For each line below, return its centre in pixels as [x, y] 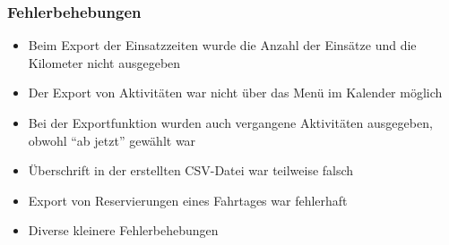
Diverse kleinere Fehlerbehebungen [123, 230]
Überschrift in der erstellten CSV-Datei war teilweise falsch [191, 170]
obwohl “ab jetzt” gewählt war [112, 140]
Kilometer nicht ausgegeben [104, 62]
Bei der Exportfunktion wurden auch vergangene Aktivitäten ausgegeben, [230, 122]
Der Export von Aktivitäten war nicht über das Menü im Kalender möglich [235, 93]
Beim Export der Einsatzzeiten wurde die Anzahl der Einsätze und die [222, 45]
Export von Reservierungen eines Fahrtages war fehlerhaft [188, 200]
